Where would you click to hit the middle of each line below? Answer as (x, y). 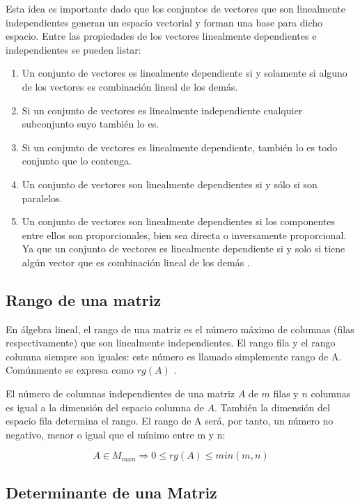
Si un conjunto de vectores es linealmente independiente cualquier (162, 110)
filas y (286, 394)
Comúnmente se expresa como (70, 370)
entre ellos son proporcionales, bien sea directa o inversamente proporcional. (184, 235)
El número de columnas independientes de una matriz (120, 394)
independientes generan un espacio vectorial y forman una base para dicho (164, 22)
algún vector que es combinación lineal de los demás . (136, 262)
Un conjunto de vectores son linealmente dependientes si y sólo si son (170, 184)
